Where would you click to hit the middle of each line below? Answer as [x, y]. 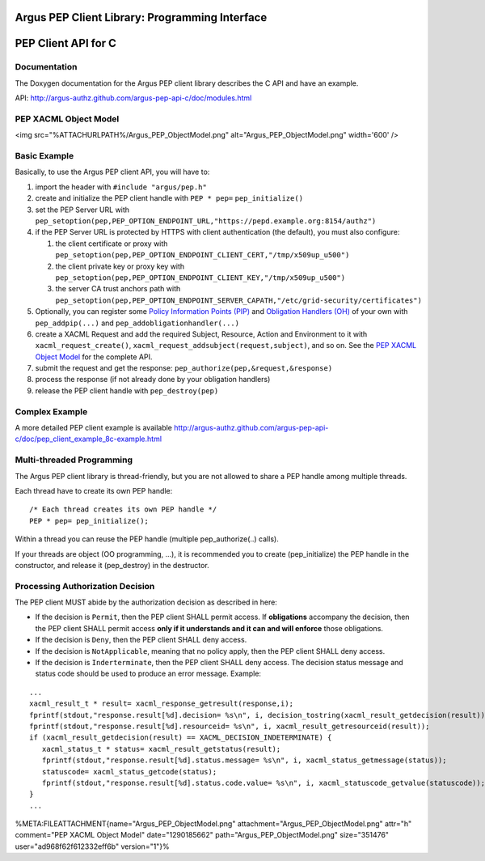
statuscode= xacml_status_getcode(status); [129, 772]
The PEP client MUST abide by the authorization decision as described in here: [146, 602]
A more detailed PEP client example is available [94, 428]
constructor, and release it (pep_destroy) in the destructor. [112, 565]
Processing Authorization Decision [85, 586]
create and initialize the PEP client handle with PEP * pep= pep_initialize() [169, 198]
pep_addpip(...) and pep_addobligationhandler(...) [137, 323]
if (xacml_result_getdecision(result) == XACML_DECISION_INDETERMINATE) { [181, 738]
